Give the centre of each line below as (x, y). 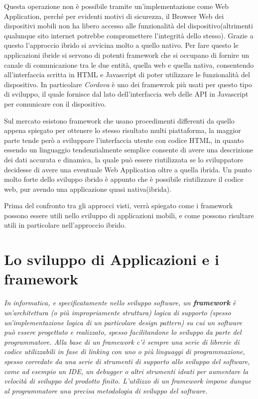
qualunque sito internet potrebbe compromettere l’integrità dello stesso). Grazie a (129, 35)
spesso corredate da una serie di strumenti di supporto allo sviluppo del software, (127, 361)
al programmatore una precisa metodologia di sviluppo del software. (106, 390)
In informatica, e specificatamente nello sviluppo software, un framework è (120, 303)
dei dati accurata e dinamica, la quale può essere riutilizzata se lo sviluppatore (124, 159)
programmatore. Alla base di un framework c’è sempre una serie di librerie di (122, 341)
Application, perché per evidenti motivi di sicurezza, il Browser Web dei (114, 16)
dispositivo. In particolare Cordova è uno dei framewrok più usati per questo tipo (128, 84)
